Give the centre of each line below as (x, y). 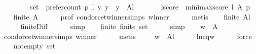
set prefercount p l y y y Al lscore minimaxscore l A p (140, 6)
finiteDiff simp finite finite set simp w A (119, 26)
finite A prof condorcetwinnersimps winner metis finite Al (132, 16)
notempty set (34, 46)
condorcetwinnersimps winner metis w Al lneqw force (128, 36)
